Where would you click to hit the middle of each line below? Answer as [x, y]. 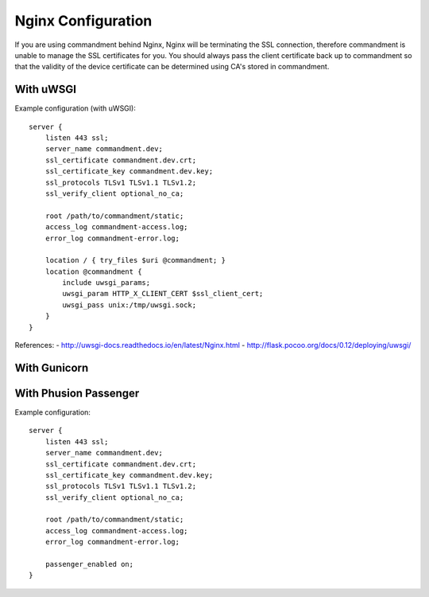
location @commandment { [93, 271]
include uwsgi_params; [106, 283]
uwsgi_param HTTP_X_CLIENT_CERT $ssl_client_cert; [163, 294]
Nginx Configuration [83, 21]
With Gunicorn [52, 367]
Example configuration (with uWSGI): [75, 108]
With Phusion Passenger [77, 393]
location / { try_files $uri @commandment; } [135, 260]
